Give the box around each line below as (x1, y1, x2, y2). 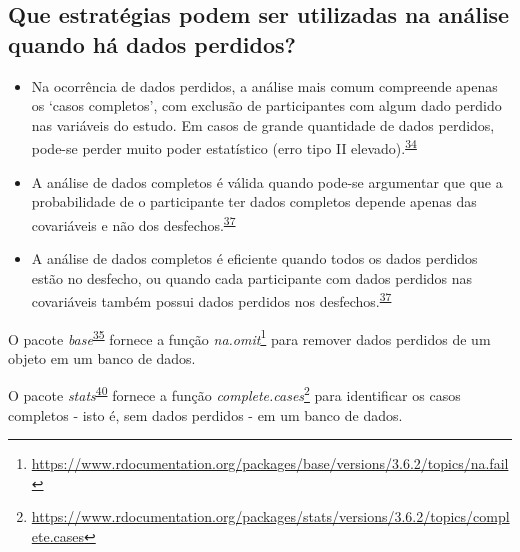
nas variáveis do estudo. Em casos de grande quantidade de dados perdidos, (31, 114, 495, 135)
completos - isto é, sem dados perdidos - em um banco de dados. (8, 404, 403, 425)
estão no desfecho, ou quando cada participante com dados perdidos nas (31, 267, 473, 288)
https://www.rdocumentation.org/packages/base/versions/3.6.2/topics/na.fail (31, 453, 509, 474)
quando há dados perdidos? (8, 28, 296, 59)
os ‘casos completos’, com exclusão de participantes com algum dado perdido (31, 95, 502, 116)
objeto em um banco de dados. (8, 347, 196, 368)
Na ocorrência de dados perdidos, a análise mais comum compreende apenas (31, 75, 498, 96)
